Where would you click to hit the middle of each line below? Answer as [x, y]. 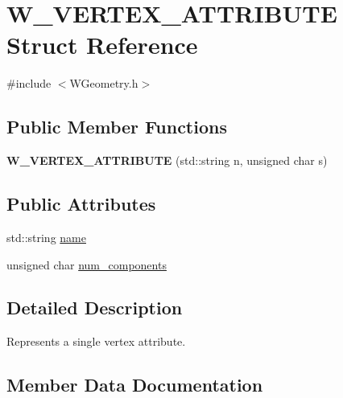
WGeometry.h [104, 83]
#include [29, 83]
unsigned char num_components [87, 264]
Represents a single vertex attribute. [96, 341]
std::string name [46, 237]
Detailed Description [95, 308]
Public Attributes [81, 204]
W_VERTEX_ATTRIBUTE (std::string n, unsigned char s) [167, 160]
